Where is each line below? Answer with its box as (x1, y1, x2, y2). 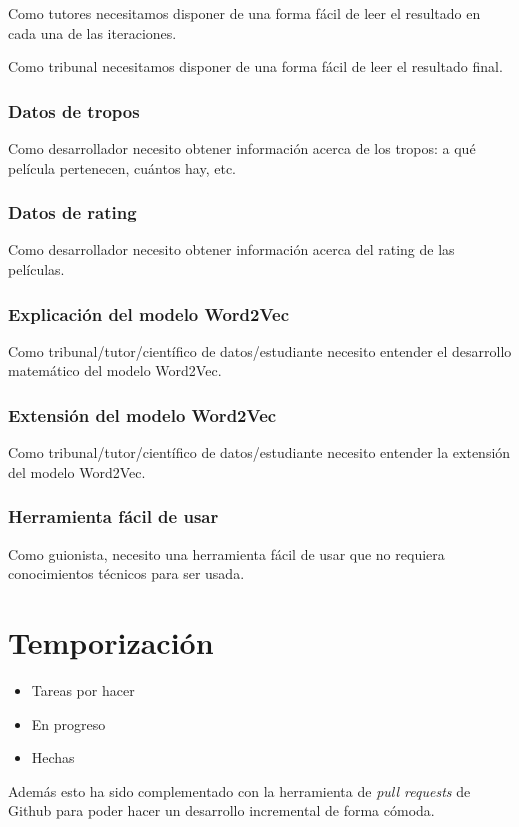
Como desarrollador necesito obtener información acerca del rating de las (8, 239, 455, 260)
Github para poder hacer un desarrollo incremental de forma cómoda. (8, 800, 435, 821)
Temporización (8, 622, 214, 662)
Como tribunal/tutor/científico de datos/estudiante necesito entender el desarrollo (8, 340, 512, 361)
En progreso (31, 713, 106, 734)
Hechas (31, 747, 75, 768)
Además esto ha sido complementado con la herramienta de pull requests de (8, 780, 471, 801)
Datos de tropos (8, 98, 140, 123)
